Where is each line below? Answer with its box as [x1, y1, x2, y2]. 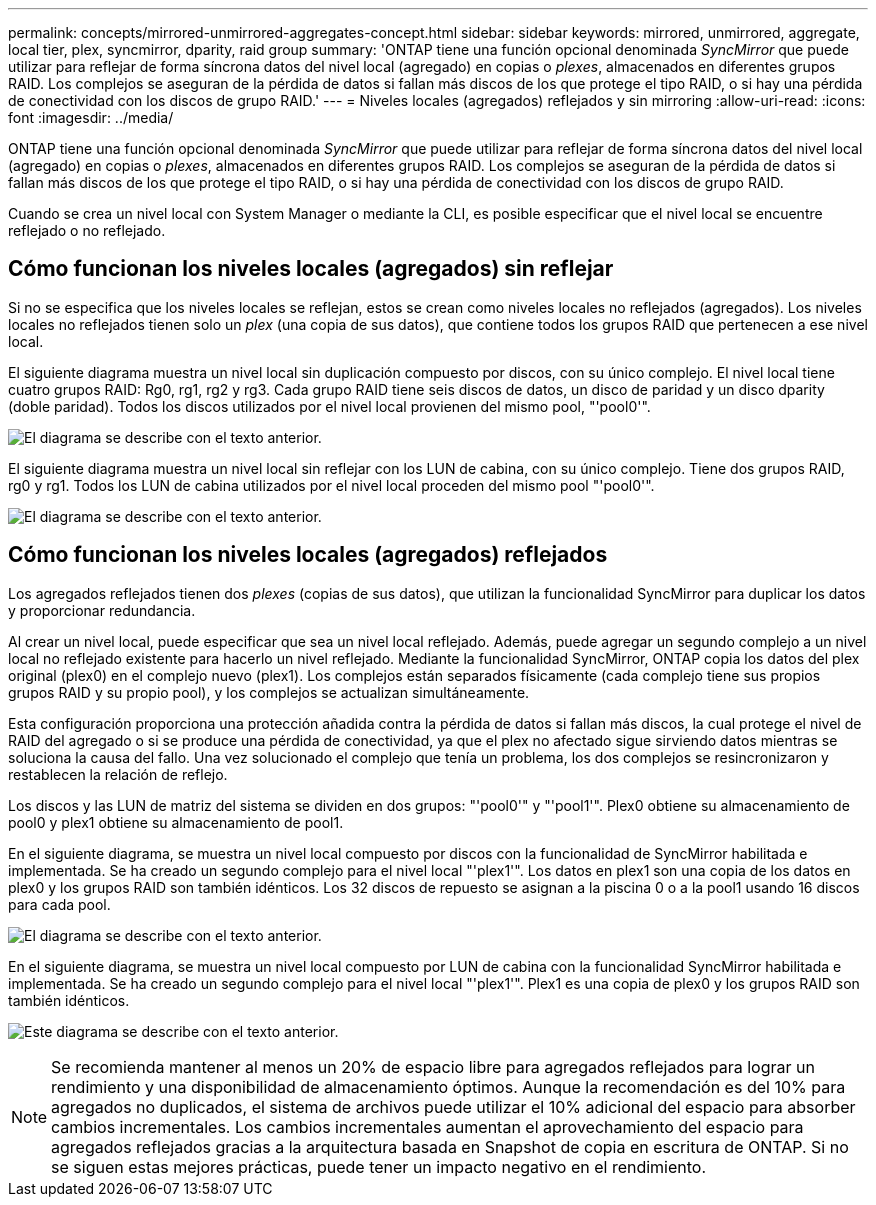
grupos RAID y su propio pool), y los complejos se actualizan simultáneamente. [8, 683, 530, 701]
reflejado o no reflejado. [8, 222, 166, 239]
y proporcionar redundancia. [8, 601, 196, 619]
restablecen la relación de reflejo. [8, 765, 228, 783]
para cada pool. [8, 895, 111, 913]
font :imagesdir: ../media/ [8, 109, 174, 126]
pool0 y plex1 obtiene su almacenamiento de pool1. [8, 813, 344, 831]
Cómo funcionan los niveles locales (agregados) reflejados [8, 542, 608, 568]
